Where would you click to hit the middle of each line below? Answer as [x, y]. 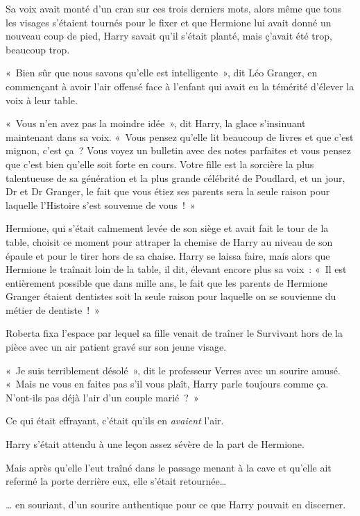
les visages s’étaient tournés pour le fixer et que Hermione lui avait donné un [169, 22]
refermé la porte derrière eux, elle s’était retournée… [116, 481]
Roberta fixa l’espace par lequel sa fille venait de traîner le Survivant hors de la [174, 333]
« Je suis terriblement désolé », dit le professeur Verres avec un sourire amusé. [173, 370]
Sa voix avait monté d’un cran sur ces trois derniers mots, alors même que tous [174, 8]
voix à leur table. [42, 100]
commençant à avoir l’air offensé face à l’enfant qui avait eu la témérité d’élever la [180, 86]
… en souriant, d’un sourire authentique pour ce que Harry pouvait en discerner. [176, 504]
